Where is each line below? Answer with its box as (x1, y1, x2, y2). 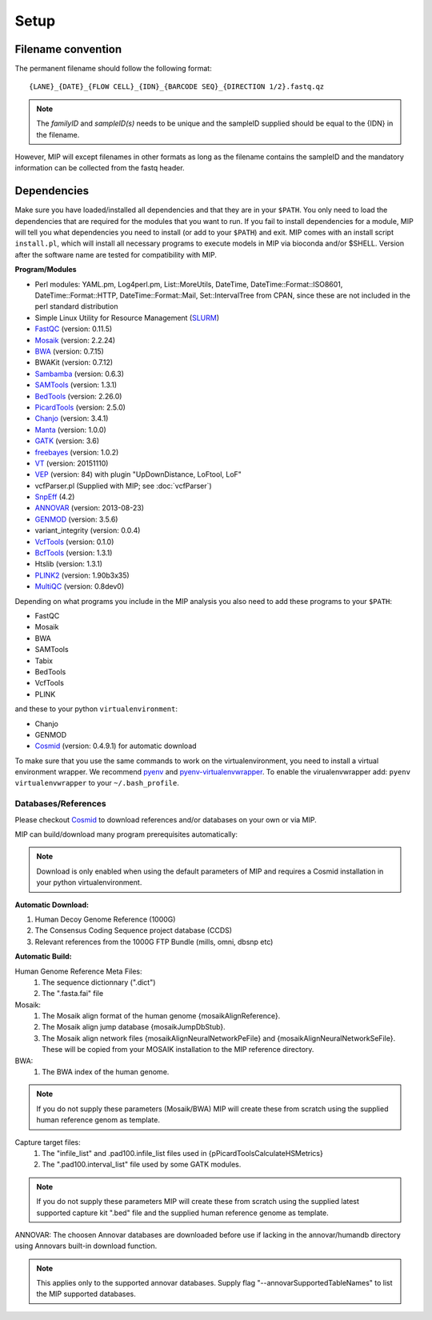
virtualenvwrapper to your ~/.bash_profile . (14, 778, 179, 788)
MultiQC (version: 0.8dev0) (34, 582, 125, 591)
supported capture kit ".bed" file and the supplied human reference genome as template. (36, 1208, 329, 1218)
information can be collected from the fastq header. (14, 163, 185, 173)
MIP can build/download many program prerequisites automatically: (14, 829, 238, 839)
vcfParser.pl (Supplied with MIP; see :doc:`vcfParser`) (34, 481, 212, 490)
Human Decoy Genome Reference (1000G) (34, 914, 176, 924)
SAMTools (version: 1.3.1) (34, 380, 118, 390)
